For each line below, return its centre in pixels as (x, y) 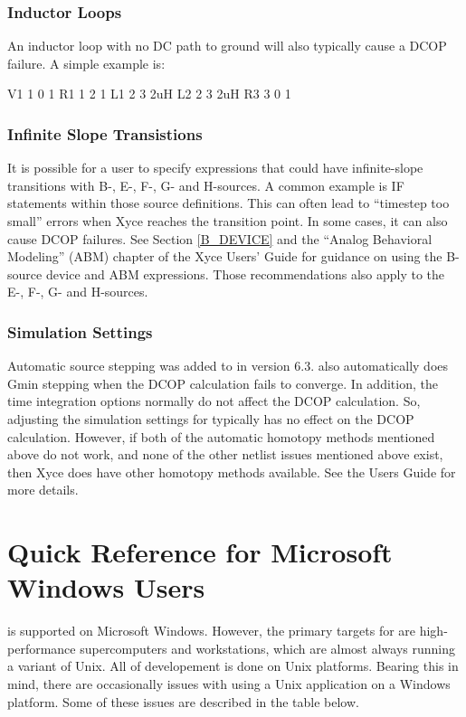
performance (42, 648)
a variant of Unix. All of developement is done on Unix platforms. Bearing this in (233, 666)
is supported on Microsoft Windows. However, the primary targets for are (212, 631)
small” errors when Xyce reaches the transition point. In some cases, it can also (228, 221)
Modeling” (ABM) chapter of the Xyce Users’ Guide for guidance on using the (225, 256)
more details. (43, 490)
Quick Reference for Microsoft (200, 552)
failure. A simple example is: (86, 63)
